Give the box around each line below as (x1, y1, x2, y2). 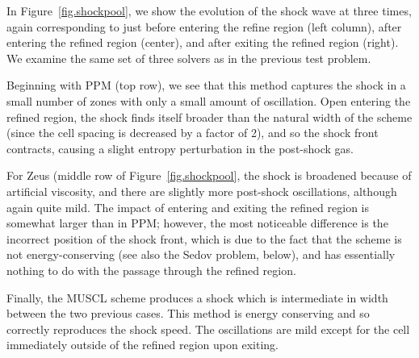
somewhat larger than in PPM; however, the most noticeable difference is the (6, 214, 388, 231)
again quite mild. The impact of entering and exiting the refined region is (6, 198, 369, 215)
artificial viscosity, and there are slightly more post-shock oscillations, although (6, 182, 397, 199)
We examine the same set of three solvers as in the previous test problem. (6, 49, 371, 66)
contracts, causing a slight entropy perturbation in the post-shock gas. (6, 139, 354, 156)
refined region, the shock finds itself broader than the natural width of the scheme (6, 108, 413, 125)
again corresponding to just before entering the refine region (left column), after (6, 18, 402, 35)
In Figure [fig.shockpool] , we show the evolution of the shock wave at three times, (6, 2, 412, 19)
